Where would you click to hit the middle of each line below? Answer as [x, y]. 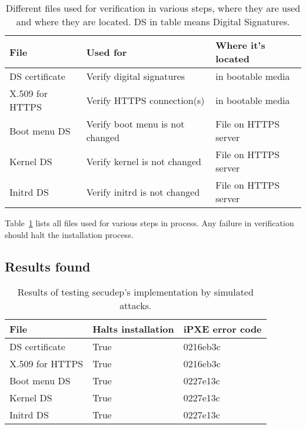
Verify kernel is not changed [144, 161]
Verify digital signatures [136, 76]
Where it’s [240, 45]
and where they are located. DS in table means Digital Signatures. [153, 21]
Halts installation [133, 329]
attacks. [136, 306]
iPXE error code [222, 329]
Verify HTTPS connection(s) [145, 100]
